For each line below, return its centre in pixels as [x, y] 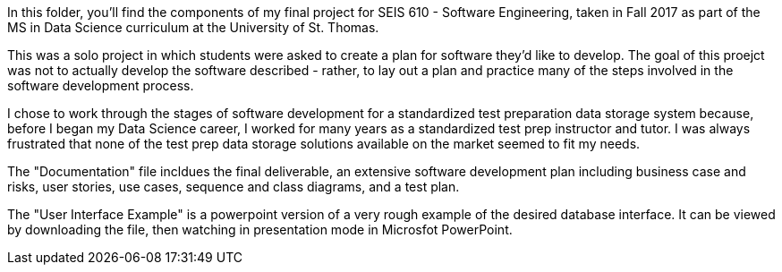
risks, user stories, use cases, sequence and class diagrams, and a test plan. [234, 187]
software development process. [101, 85]
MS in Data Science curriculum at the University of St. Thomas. [193, 27]
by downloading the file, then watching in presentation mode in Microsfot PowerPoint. [260, 229]
